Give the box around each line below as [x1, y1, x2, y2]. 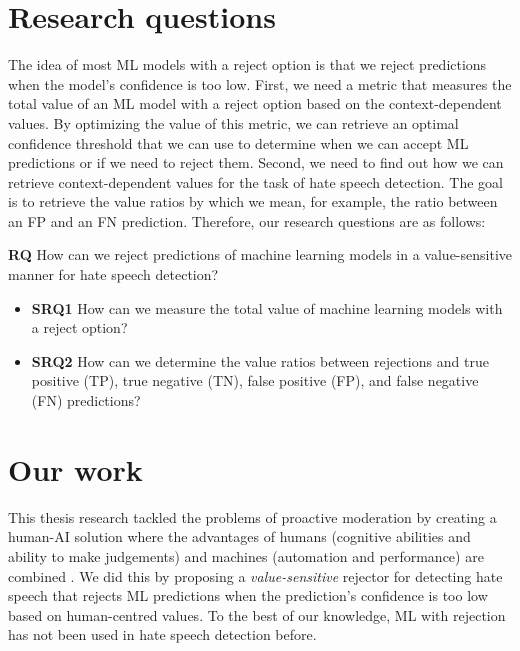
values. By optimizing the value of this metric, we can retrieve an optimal [8, 112, 459, 133]
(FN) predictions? [31, 390, 141, 411]
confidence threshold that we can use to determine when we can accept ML [8, 132, 469, 153]
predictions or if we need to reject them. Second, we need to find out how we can [8, 152, 504, 173]
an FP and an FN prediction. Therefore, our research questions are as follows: [8, 210, 486, 231]
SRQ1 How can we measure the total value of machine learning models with [31, 297, 503, 318]
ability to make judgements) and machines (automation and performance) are [8, 545, 484, 566]
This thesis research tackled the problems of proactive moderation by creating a [8, 506, 497, 527]
